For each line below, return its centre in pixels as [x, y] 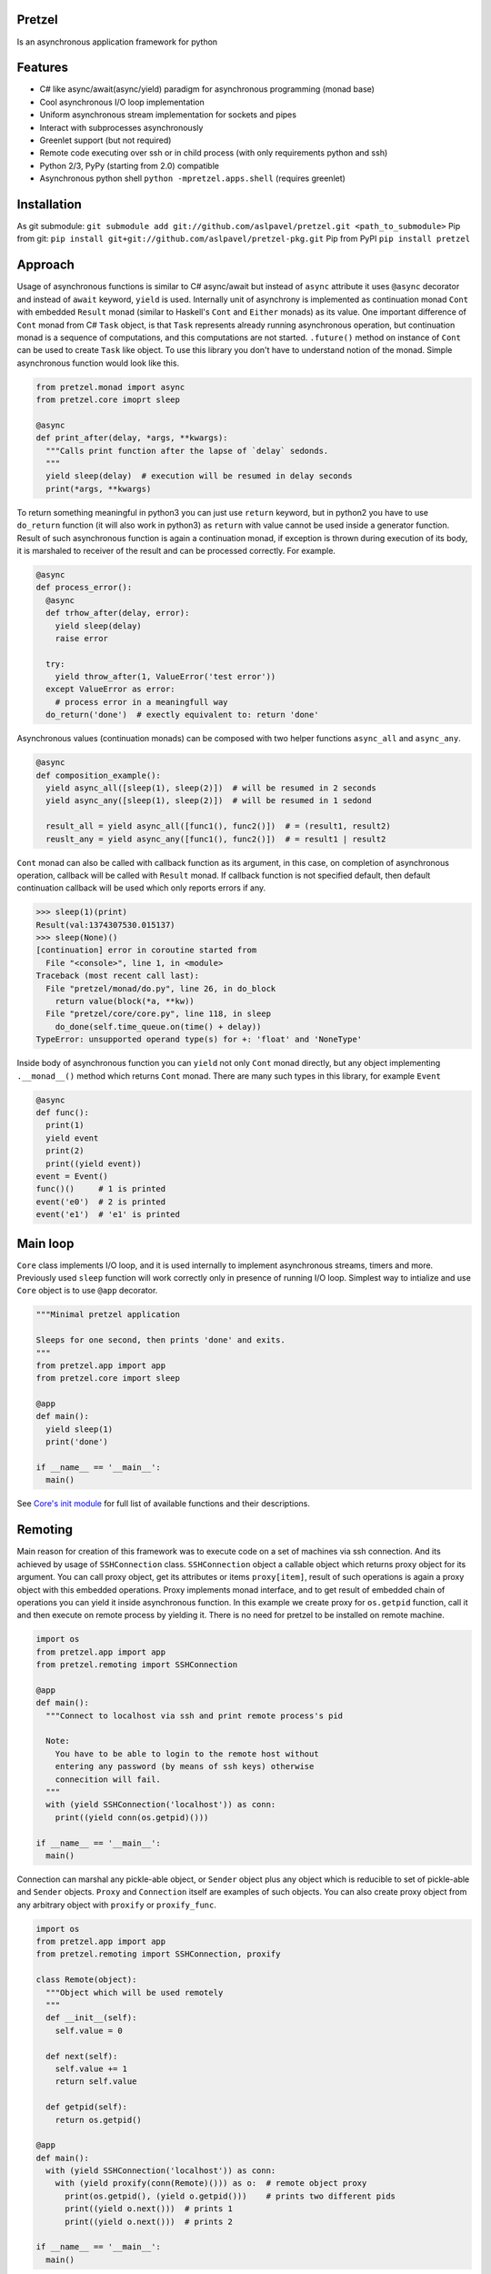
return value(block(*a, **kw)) [125, 1001]
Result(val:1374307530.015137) [106, 925]
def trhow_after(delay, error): [118, 613]
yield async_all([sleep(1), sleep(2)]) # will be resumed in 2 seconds [211, 788]
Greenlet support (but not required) [105, 140]
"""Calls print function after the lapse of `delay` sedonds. [187, 451]
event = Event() [72, 1176]
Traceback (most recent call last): [118, 976]
